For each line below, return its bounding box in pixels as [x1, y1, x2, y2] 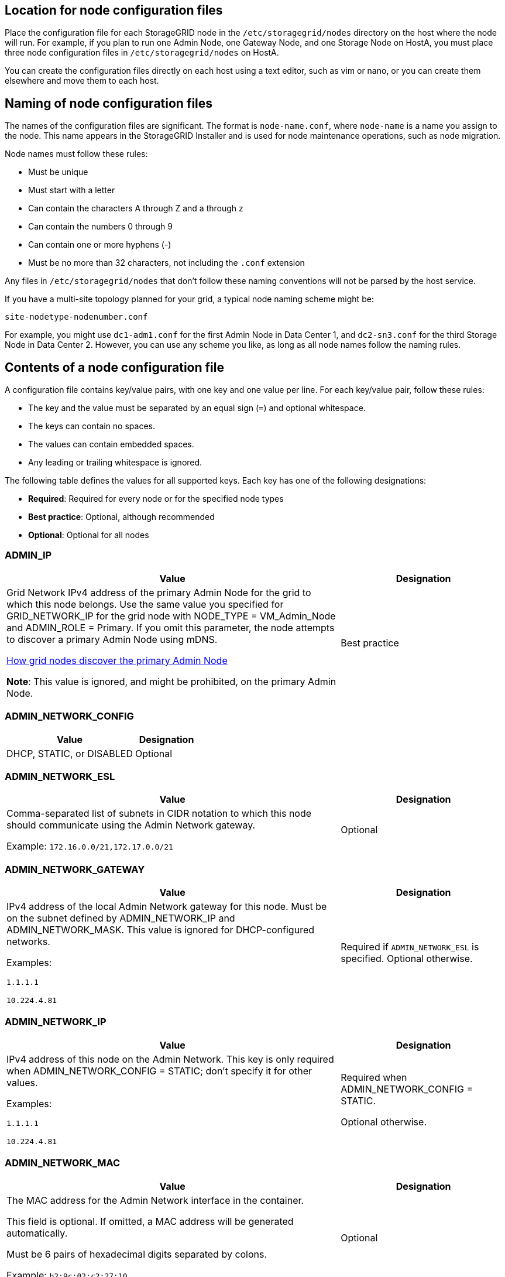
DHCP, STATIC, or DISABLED [6, 747, 133, 759]
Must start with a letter [28, 185, 115, 196]
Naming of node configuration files [5, 95, 213, 111]
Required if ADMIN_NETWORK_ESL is [341, 941, 479, 953]
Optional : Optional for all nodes [28, 530, 149, 540]
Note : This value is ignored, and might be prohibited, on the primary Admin [6, 675, 336, 687]
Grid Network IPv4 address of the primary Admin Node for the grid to [6, 586, 311, 598]
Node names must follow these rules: [5, 149, 148, 159]
